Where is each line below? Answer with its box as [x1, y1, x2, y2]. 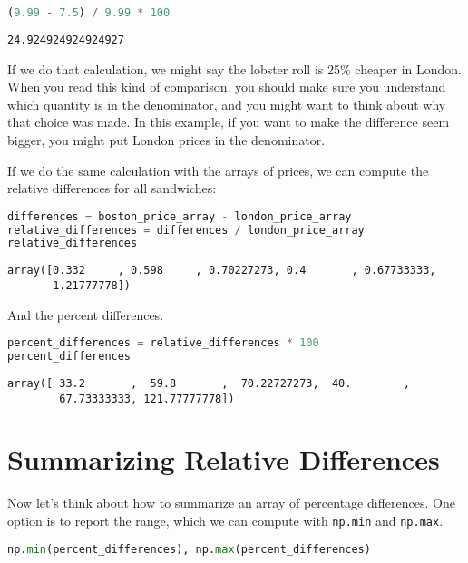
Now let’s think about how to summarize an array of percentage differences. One [7, 493, 455, 512]
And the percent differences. [7, 305, 164, 324]
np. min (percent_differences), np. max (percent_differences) [7, 542, 371, 556]
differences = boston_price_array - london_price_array [7, 209, 352, 223]
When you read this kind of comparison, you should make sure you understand [7, 77, 446, 96]
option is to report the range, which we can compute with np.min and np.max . [7, 511, 444, 529]
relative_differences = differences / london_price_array [7, 223, 365, 237]
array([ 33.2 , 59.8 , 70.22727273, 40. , [7, 376, 410, 390]
